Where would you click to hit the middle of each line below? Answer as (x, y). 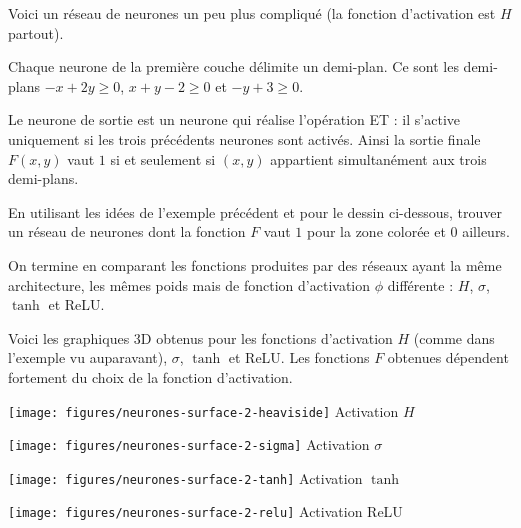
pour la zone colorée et (376, 231)
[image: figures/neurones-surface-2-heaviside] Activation (203, 410)
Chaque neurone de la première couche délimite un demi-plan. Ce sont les (233, 66)
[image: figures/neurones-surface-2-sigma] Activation (189, 444)
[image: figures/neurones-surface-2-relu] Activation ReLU (205, 511)
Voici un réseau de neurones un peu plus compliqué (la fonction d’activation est (252, 13)
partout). (36, 32)
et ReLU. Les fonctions (299, 357)
